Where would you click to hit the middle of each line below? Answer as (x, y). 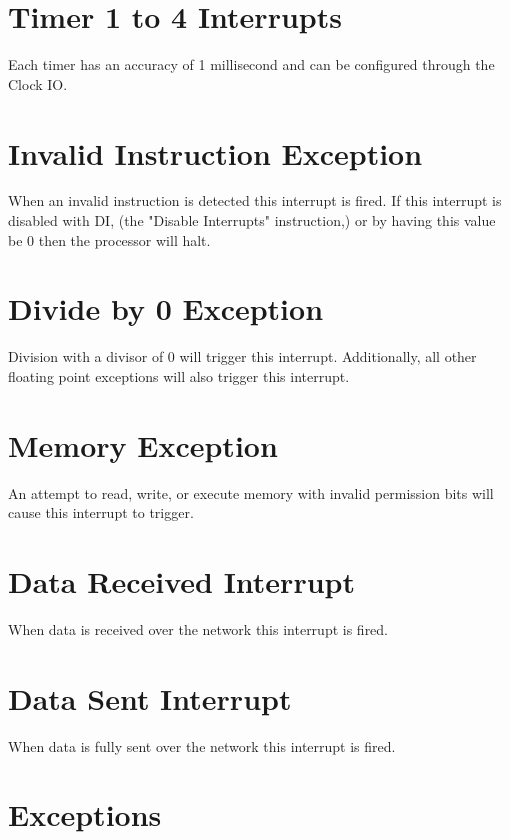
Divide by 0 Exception (166, 308)
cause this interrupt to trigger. (101, 512)
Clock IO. (38, 83)
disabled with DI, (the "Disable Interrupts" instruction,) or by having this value (252, 220)
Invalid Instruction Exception (215, 152)
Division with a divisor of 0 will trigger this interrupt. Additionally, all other (242, 356)
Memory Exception (143, 444)
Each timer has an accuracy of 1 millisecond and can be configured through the (251, 64)
